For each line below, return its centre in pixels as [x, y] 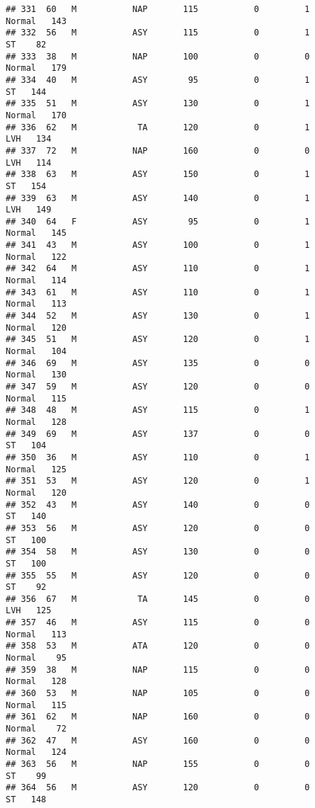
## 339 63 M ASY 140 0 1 [158, 198]
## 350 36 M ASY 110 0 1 [158, 457]
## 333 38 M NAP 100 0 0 [158, 56]
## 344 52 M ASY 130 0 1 [158, 316]
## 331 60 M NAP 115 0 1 [158, 9]
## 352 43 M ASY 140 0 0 [158, 505]
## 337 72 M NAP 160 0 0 [158, 150]
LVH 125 [29, 611]
